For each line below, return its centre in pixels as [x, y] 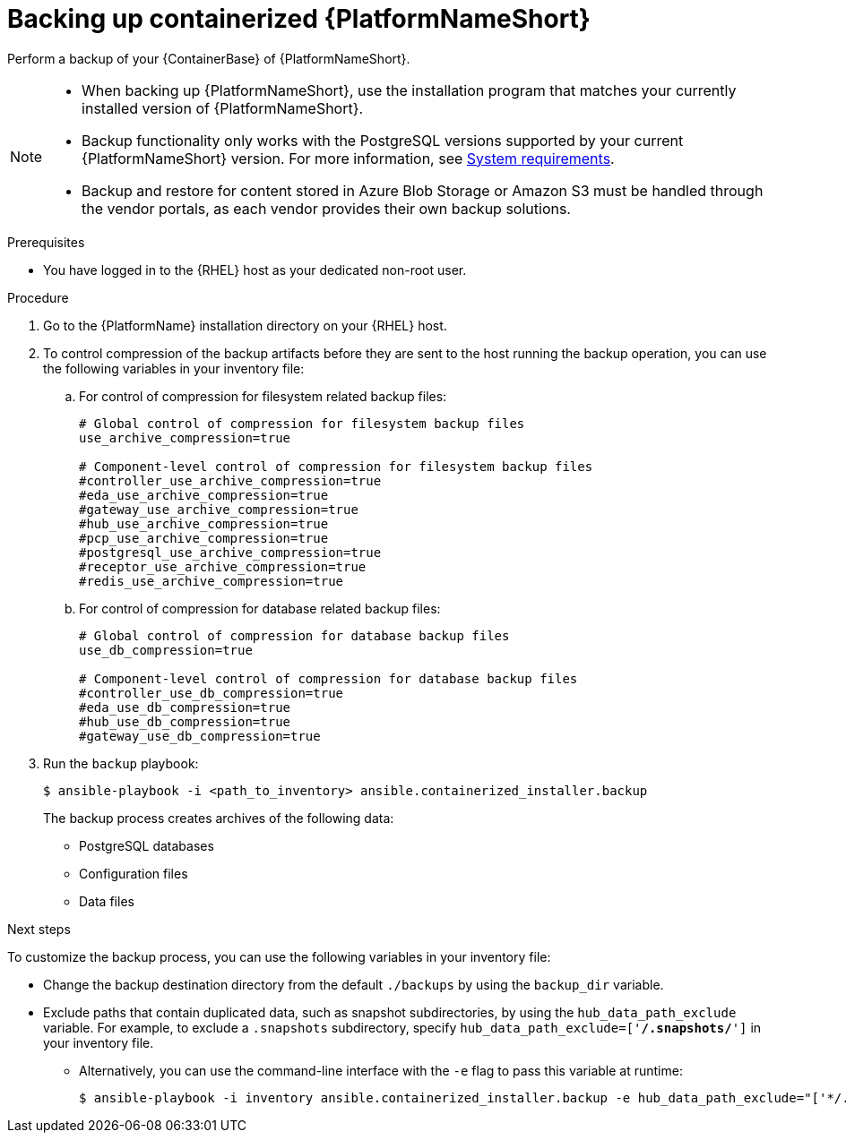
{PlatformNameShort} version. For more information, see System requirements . [348, 158]
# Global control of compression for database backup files [294, 635]
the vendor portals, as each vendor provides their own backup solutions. [326, 208]
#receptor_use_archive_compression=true [223, 566]
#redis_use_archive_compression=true [211, 581]
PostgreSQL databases [147, 845]
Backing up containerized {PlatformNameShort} [299, 19]
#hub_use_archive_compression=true [204, 523]
